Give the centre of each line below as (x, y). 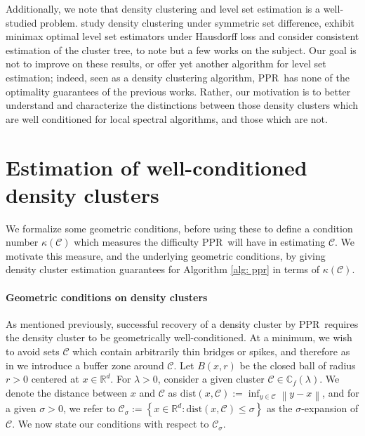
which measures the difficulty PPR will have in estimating (200, 242)
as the (279, 408)
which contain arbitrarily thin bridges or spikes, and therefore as (211, 351)
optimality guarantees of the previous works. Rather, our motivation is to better (178, 91)
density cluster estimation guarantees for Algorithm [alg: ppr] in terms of (163, 269)
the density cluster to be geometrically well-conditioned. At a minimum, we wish (179, 337)
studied (21, 22)
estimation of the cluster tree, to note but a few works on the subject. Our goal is (181, 49)
